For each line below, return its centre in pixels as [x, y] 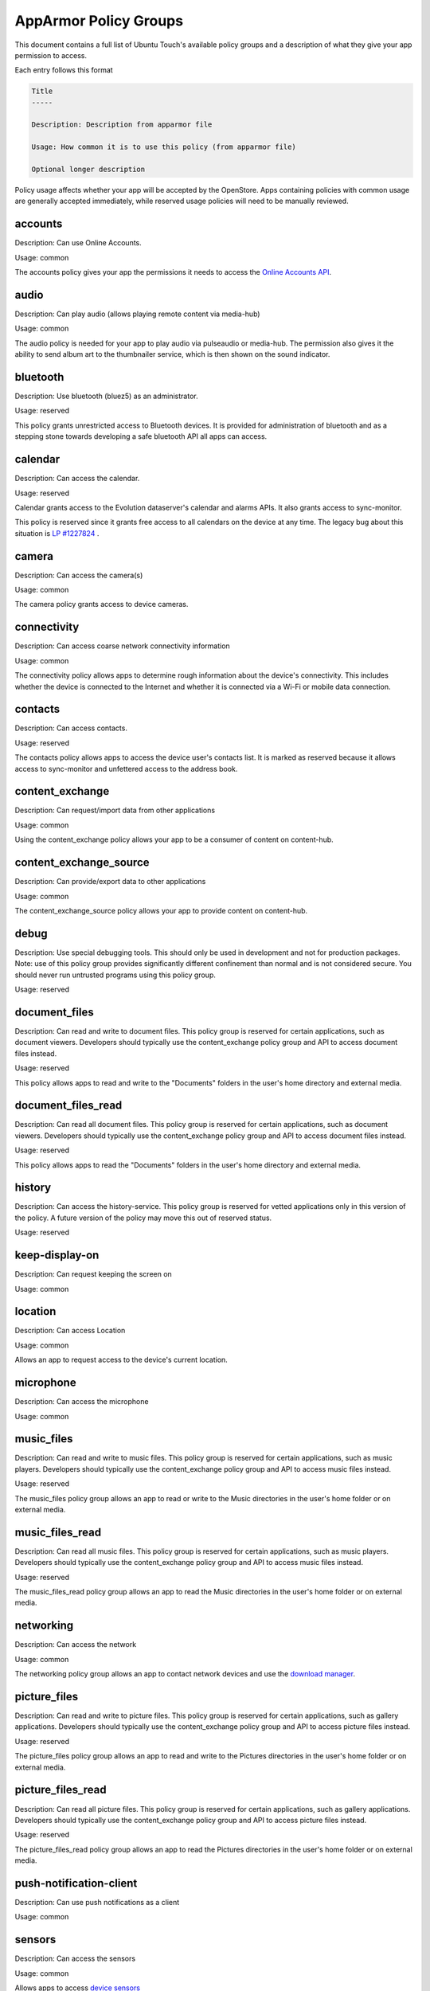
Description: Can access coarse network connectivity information [122, 646]
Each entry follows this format [64, 70]
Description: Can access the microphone [82, 1402]
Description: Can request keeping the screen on [94, 1274]
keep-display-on [57, 1256]
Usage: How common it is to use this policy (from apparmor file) [164, 147]
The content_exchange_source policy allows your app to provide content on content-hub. [161, 910]
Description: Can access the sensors [75, 1958]
